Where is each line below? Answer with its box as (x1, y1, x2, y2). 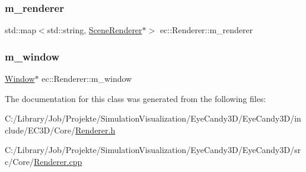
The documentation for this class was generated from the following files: (5, 92, 266, 104)
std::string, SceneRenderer (47, 24, 142, 36)
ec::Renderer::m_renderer (160, 24, 253, 36)
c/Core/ (5, 155, 34, 167)
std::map (5, 24, 36, 36)
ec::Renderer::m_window (42, 72, 132, 85)
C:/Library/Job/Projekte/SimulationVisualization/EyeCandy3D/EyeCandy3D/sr (5, 144, 301, 156)
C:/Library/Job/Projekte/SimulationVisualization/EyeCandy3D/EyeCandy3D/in (5, 112, 301, 125)
